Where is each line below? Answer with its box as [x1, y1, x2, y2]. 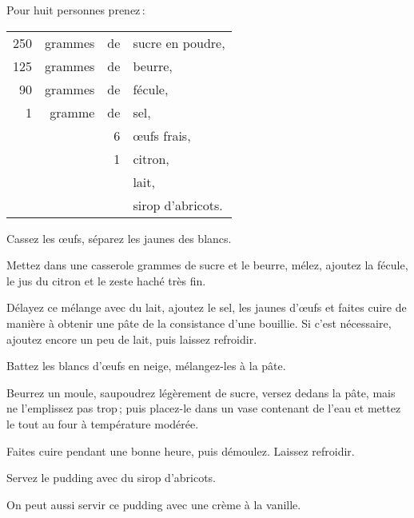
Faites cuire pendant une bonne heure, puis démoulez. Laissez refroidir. [6, 442, 355, 459]
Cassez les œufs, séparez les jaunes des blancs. [6, 229, 232, 246]
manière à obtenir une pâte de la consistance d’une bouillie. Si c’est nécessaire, [6, 314, 392, 331]
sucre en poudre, [133, 33, 225, 52]
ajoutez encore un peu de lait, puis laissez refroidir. [6, 330, 257, 347]
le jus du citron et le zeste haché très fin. [6, 272, 206, 289]
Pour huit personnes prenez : [6, 2, 145, 18]
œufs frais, [133, 126, 191, 145]
